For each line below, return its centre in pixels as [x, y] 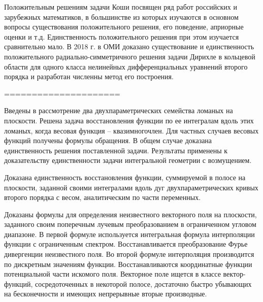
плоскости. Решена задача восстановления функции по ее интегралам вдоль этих [129, 120]
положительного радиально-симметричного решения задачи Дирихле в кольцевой [130, 56]
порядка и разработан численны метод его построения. [89, 76]
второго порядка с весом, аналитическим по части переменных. [103, 197]
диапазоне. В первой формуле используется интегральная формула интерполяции [129, 234]
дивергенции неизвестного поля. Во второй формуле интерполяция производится [129, 254]
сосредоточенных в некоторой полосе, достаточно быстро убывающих [143, 283]
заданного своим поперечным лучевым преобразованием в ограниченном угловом [130, 224]
